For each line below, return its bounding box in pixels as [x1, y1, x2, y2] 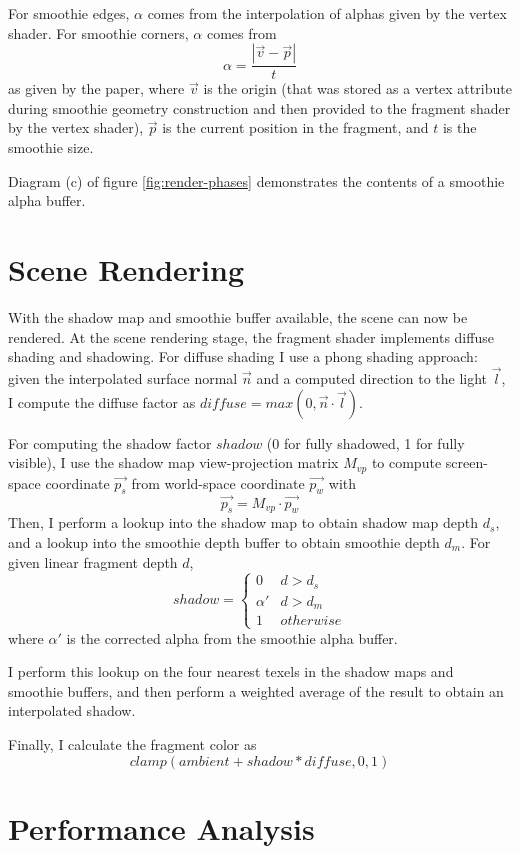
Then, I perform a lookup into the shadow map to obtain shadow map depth [8, 512, 479, 533]
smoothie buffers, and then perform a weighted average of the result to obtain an [8, 680, 504, 701]
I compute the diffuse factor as [8, 391, 196, 412]
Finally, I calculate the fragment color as [8, 734, 257, 755]
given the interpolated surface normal [8, 367, 238, 388]
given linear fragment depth [8, 551, 178, 572]
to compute [371, 452, 442, 473]
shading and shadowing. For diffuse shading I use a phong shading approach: [8, 346, 478, 367]
